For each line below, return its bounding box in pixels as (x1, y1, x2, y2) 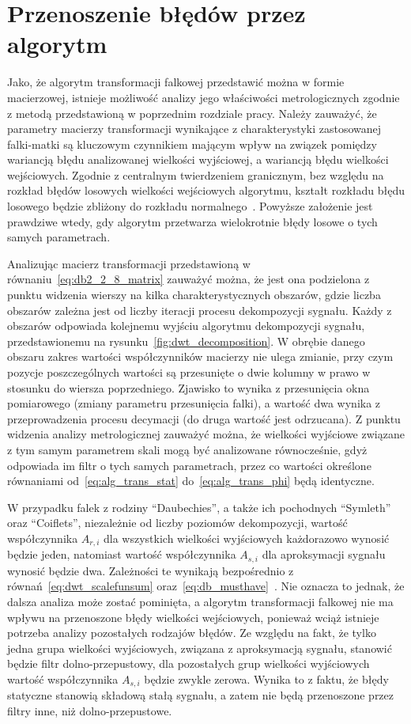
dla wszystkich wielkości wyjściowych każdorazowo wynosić (103, 529, 390, 546)
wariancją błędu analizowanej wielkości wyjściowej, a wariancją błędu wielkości (7, 151, 389, 168)
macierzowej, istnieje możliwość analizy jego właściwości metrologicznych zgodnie (7, 89, 400, 105)
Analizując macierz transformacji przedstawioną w (7, 255, 251, 271)
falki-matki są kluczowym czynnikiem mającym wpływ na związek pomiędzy (7, 135, 377, 152)
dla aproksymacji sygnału (262, 546, 386, 563)
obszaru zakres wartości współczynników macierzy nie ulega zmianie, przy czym (7, 348, 394, 365)
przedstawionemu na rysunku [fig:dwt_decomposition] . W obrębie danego (7, 332, 365, 349)
